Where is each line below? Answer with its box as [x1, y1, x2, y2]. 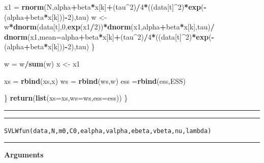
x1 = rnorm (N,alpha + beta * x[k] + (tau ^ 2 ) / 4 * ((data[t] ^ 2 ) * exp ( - [4, 2, 207, 12]
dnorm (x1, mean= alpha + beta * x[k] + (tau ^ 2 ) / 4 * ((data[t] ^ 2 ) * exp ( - [4, 31, 214, 42]
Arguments [4, 149, 44, 160]
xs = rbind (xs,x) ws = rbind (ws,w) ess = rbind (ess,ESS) [4, 75, 186, 86]
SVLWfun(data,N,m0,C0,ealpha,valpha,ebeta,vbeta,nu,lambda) [4, 127, 212, 135]
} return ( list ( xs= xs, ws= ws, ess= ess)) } [4, 92, 128, 103]
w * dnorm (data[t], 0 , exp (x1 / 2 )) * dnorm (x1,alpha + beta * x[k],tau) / [4, 21, 215, 32]
